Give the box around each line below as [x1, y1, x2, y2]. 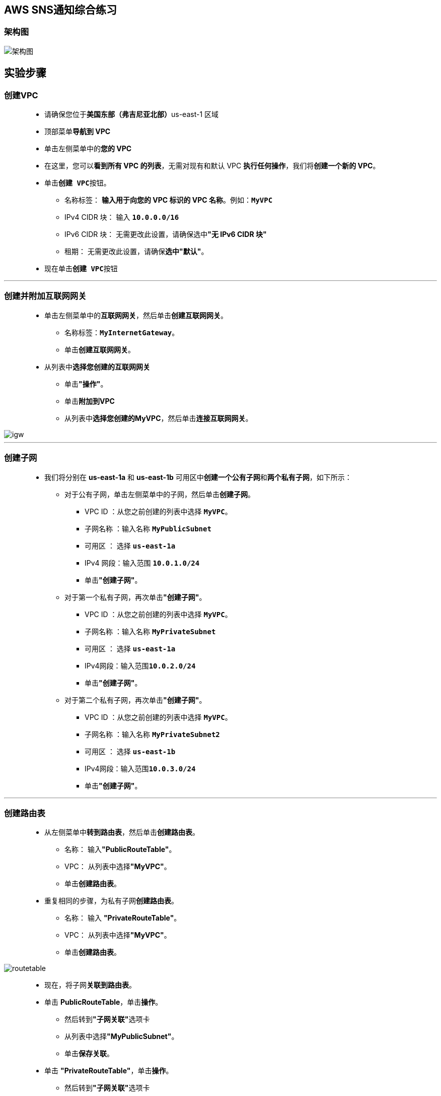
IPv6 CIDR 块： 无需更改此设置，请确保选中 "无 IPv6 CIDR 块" [64, 230, 267, 239]
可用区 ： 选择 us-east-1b [85, 747, 176, 756]
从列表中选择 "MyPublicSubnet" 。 [64, 1032, 179, 1041]
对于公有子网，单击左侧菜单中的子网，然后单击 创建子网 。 [64, 490, 255, 499]
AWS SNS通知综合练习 [4, 4, 117, 16]
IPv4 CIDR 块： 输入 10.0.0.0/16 [64, 213, 179, 222]
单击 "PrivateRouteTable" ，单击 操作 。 [44, 1066, 173, 1075]
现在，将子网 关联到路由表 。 [44, 981, 136, 990]
